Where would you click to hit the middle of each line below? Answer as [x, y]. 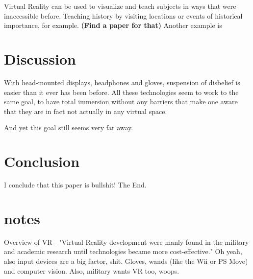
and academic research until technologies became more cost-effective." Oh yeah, [123, 251]
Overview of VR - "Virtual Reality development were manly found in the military [126, 242]
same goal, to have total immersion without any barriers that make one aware [121, 102]
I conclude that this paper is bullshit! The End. [75, 185]
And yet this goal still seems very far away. [69, 128]
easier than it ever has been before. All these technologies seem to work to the [121, 92]
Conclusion [42, 161]
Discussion [40, 58]
